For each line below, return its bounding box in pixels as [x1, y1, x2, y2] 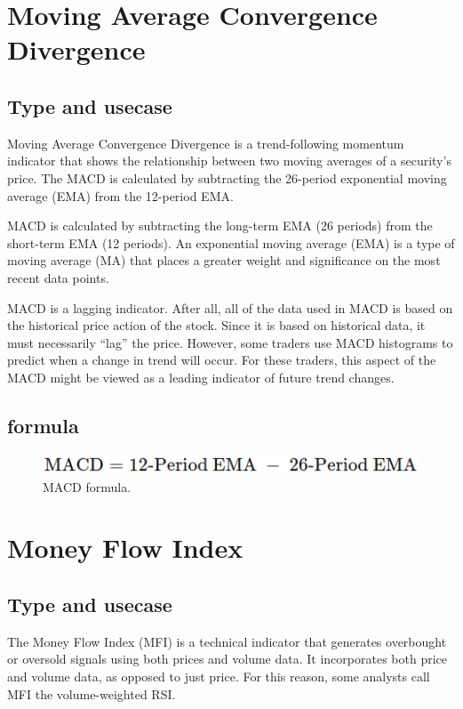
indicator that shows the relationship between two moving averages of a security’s [7, 151, 451, 170]
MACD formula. [43, 477, 132, 495]
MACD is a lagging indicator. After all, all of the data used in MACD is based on [7, 298, 453, 317]
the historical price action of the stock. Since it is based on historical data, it [7, 316, 426, 334]
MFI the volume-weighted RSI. [7, 684, 176, 703]
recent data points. [7, 268, 109, 286]
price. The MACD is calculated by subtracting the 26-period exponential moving [7, 168, 447, 187]
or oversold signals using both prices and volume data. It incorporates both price [7, 649, 447, 668]
